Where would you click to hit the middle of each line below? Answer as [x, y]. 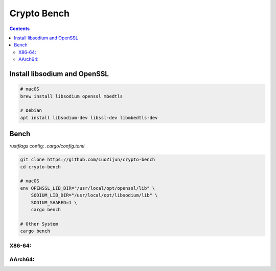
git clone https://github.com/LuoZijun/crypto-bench [88, 160]
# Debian [31, 110]
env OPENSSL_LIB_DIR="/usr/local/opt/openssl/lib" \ [88, 188]
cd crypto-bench [41, 167]
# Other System [39, 224]
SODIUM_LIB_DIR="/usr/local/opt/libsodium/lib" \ [94, 195]
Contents [20, 29]
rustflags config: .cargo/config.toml [47, 146]
